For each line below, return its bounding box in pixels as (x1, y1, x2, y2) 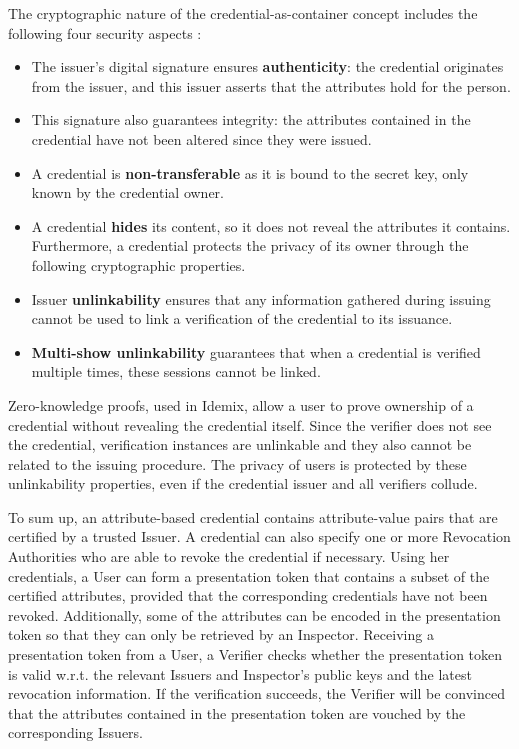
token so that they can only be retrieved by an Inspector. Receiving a (8, 624, 434, 645)
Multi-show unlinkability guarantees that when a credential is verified (31, 341, 481, 362)
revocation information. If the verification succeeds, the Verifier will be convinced (8, 683, 505, 704)
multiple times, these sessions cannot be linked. (31, 361, 321, 382)
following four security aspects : (8, 22, 202, 43)
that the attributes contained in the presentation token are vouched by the (8, 702, 466, 723)
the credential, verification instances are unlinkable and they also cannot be (8, 434, 472, 455)
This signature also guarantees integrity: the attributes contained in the (31, 109, 471, 130)
